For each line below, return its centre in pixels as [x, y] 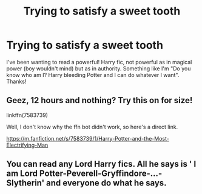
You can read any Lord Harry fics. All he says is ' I [101, 164]
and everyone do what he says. [106, 183]
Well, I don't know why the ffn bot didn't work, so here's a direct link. [92, 127]
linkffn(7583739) [27, 115]
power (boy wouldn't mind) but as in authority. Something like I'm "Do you [99, 69]
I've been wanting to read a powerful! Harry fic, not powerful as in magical [99, 62]
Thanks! [16, 81]
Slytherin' [25, 183]
